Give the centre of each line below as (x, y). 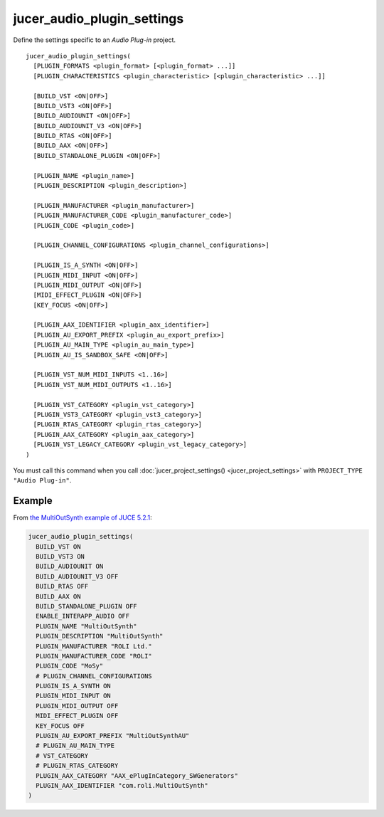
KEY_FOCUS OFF (60, 726)
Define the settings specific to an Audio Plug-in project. (95, 40)
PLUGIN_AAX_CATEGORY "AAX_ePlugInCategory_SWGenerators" (137, 775)
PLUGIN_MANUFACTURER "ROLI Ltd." (94, 646)
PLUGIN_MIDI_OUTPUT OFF (77, 706)
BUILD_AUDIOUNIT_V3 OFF (77, 576)
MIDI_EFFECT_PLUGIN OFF (77, 716)
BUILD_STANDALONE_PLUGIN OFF (87, 606)
